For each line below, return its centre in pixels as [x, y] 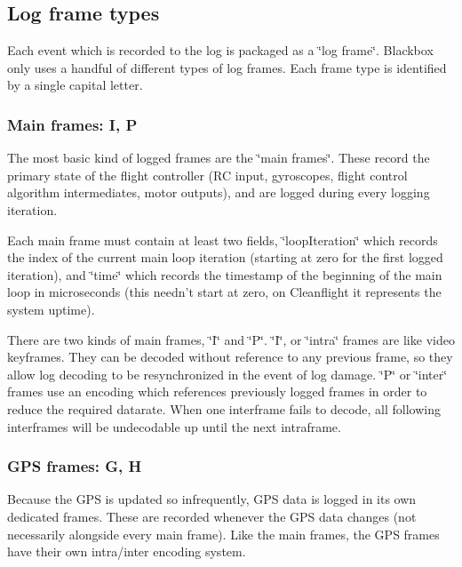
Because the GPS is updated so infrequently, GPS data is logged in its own [212, 499]
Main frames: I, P [72, 124]
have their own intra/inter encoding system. [127, 551]
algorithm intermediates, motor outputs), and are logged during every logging [219, 192]
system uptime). [51, 309]
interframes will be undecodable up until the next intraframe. [174, 426]
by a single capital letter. [75, 85]
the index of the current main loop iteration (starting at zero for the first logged [225, 257]
